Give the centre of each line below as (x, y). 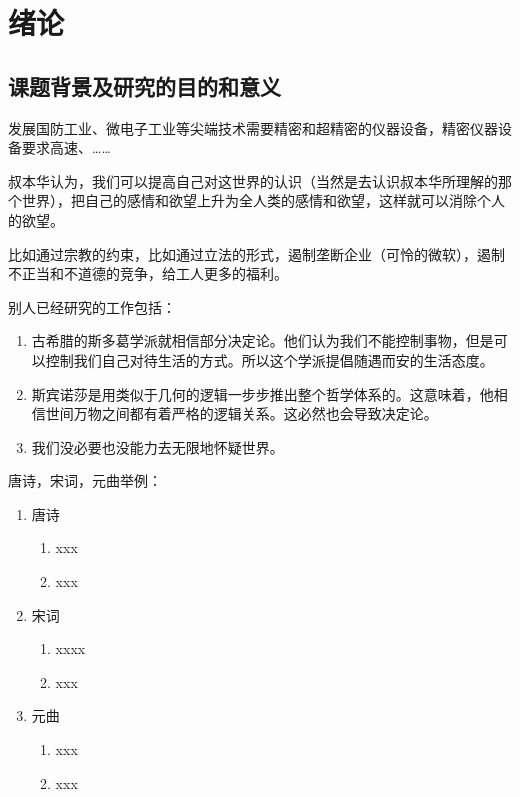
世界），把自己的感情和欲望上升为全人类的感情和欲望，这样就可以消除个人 (263, 200)
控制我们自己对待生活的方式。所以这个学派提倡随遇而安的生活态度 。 (269, 359)
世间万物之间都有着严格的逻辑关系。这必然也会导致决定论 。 (241, 413)
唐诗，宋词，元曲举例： (85, 480)
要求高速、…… (66, 147)
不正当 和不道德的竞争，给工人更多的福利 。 (148, 273)
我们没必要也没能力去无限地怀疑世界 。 (157, 446)
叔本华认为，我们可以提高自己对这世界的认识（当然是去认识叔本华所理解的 (253, 180)
